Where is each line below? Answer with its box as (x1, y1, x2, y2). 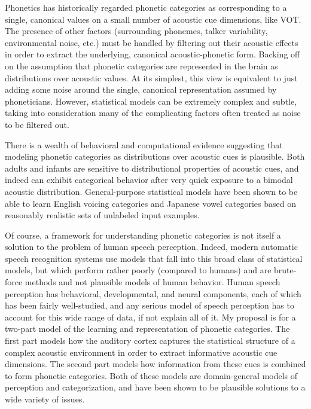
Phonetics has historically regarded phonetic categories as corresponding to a (5, 1, 287, 13)
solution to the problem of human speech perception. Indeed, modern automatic (5, 240, 298, 253)
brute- (274, 264, 297, 276)
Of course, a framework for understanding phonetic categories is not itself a (5, 228, 281, 241)
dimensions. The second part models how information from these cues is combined (5, 358, 306, 370)
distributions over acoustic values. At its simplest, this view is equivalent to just (5, 71, 298, 84)
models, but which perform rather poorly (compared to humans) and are (5, 264, 272, 276)
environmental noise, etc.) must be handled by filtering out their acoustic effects (5, 36, 298, 48)
